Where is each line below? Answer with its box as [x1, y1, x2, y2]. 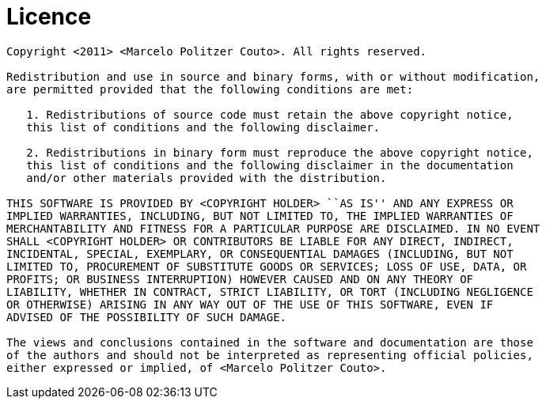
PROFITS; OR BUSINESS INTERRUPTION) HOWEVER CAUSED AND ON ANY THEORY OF [6, 272, 474, 286]
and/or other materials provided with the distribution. [26, 171, 387, 184]
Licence [6, 3, 92, 30]
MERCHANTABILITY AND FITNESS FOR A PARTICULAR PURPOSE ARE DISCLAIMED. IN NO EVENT [6, 221, 540, 235]
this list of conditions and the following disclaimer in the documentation [26, 158, 514, 172]
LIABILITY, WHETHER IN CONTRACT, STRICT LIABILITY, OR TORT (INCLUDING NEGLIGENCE [6, 285, 533, 298]
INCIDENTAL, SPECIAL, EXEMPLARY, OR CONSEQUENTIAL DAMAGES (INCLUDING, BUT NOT [6, 247, 514, 260]
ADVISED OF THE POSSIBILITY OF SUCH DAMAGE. [6, 310, 287, 324]
